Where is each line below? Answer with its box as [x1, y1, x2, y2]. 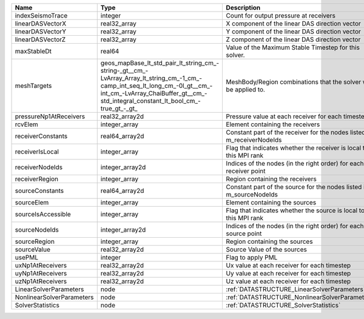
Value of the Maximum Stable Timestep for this [226, 43, 360, 52]
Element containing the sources [226, 198, 317, 206]
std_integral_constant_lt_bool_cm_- [100, 97, 201, 105]
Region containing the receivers [226, 175, 317, 183]
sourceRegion [15, 237, 55, 246]
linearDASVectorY [15, 27, 67, 36]
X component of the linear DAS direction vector [226, 19, 361, 27]
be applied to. [226, 86, 265, 93]
